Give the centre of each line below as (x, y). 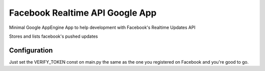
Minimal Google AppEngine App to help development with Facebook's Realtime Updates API (102, 27)
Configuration (31, 50)
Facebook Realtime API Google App (83, 13)
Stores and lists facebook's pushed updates (53, 36)
